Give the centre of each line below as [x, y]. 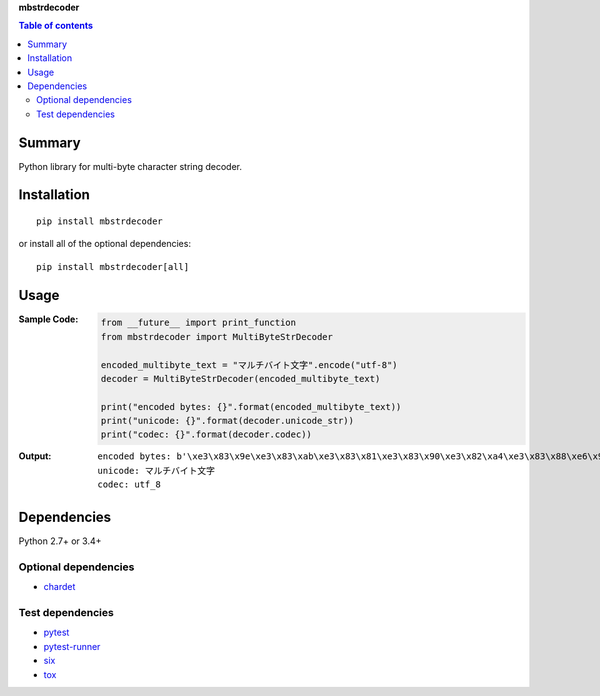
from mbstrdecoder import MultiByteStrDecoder [217, 336]
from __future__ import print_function [198, 323]
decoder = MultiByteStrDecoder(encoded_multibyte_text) [240, 378]
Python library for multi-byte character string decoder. [130, 166]
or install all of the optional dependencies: [105, 244]
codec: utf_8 [129, 484]
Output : [35, 456]
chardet [59, 587]
